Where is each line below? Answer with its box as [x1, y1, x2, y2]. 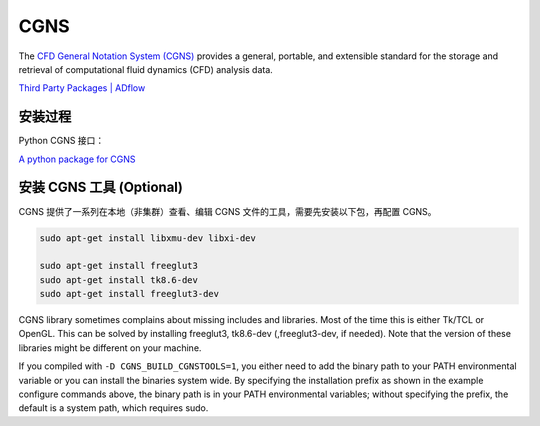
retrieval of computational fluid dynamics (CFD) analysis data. [18, 63, 274, 75]
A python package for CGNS [18, 153, 136, 165]
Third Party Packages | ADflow [18, 82, 146, 94]
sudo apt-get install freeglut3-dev [39, 288, 220, 300]
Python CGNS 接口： [18, 135, 105, 147]
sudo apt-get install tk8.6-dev [39, 274, 199, 285]
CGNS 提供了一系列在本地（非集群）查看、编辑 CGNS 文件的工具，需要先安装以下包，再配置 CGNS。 [18, 205, 437, 217]
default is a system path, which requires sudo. [18, 402, 209, 414]
